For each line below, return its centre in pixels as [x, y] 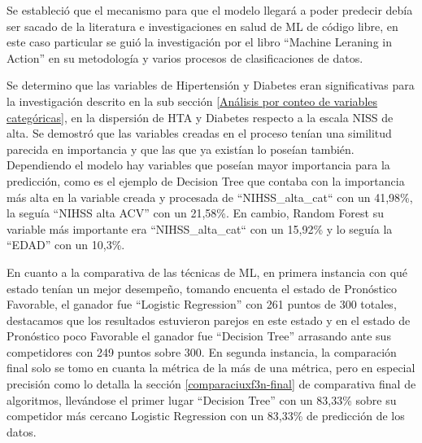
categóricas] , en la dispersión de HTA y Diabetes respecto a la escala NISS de [200, 117]
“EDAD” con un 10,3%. [66, 245]
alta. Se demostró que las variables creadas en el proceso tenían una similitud [199, 133]
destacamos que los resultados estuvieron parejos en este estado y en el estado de [209, 320]
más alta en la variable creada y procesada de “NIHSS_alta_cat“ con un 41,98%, [210, 197]
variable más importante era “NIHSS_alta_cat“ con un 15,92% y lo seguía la [200, 228]
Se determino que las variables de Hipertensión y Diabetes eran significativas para [211, 85]
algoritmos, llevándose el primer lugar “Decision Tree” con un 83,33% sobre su [202, 399]
